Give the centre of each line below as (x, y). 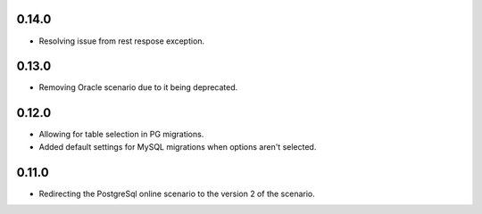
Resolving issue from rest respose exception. (122, 41)
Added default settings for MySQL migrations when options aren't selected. (178, 146)
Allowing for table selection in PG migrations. (121, 135)
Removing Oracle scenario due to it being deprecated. (138, 87)
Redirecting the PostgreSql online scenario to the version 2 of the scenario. (177, 193)
